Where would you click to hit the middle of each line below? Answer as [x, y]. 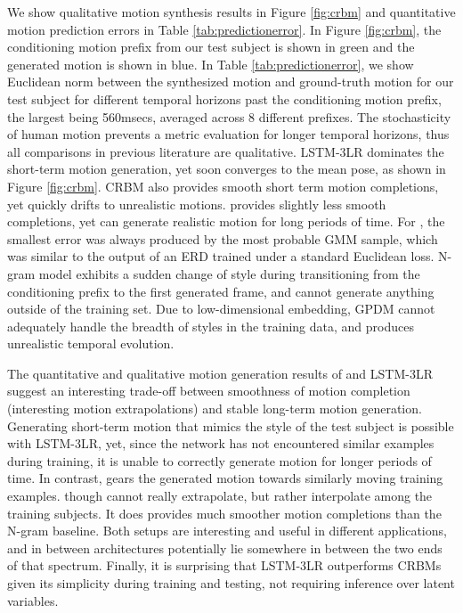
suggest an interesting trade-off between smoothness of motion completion [209, 391]
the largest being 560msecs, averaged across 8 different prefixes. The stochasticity [229, 116]
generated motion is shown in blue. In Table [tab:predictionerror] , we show [211, 64]
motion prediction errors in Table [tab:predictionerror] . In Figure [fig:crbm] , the [224, 29]
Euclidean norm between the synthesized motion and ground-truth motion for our [231, 82]
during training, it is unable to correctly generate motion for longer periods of [219, 460]
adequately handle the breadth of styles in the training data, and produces [211, 326]
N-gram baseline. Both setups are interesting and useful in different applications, [227, 531]
